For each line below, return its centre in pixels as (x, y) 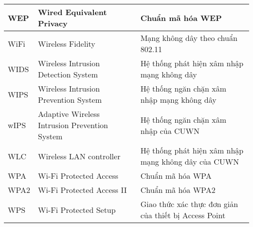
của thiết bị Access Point (183, 215)
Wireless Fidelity (67, 43)
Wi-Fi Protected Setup (77, 209)
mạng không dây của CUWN (190, 161)
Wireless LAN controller (79, 156)
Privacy (53, 23)
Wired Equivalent (72, 12)
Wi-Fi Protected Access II (82, 190)
